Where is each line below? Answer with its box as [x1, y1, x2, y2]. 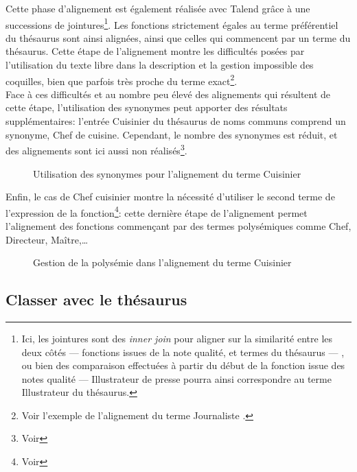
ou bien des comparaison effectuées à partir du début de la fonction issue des [21, 358, 345, 373]
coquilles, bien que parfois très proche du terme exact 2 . [5, 71, 238, 88]
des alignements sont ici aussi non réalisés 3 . [5, 141, 187, 157]
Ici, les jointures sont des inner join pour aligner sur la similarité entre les [21, 331, 333, 345]
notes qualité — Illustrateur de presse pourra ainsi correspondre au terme [21, 371, 332, 386]
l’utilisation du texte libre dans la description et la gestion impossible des [5, 58, 314, 72]
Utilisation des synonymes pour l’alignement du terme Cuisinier [33, 166, 301, 180]
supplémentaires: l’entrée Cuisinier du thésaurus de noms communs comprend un [5, 114, 346, 128]
